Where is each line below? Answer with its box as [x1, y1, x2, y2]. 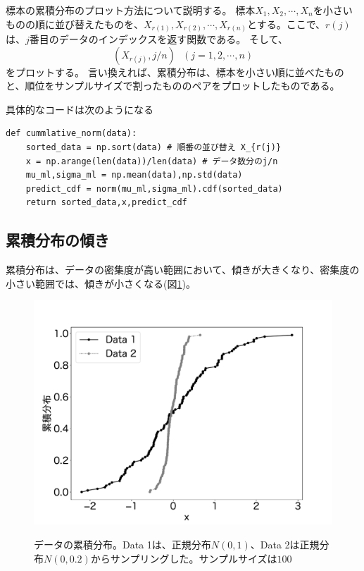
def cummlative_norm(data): [6, 128, 137, 139]
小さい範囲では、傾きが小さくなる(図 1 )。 [6, 276, 196, 290]
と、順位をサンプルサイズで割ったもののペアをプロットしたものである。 [6, 78, 340, 93]
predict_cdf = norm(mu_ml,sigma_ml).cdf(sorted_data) [25, 183, 283, 194]
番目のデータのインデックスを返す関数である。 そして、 [29, 32, 288, 47]
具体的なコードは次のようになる [6, 102, 153, 116]
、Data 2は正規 [250, 537, 320, 552]
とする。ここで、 [247, 16, 326, 31]
